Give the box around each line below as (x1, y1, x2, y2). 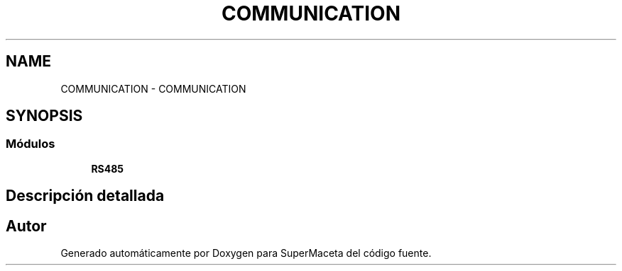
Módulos (6, 137, 55, 151)
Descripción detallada (6, 187, 165, 205)
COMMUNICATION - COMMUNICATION (60, 82, 246, 95)
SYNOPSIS (6, 107, 83, 125)
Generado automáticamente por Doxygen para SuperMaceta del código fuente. (60, 247, 432, 260)
